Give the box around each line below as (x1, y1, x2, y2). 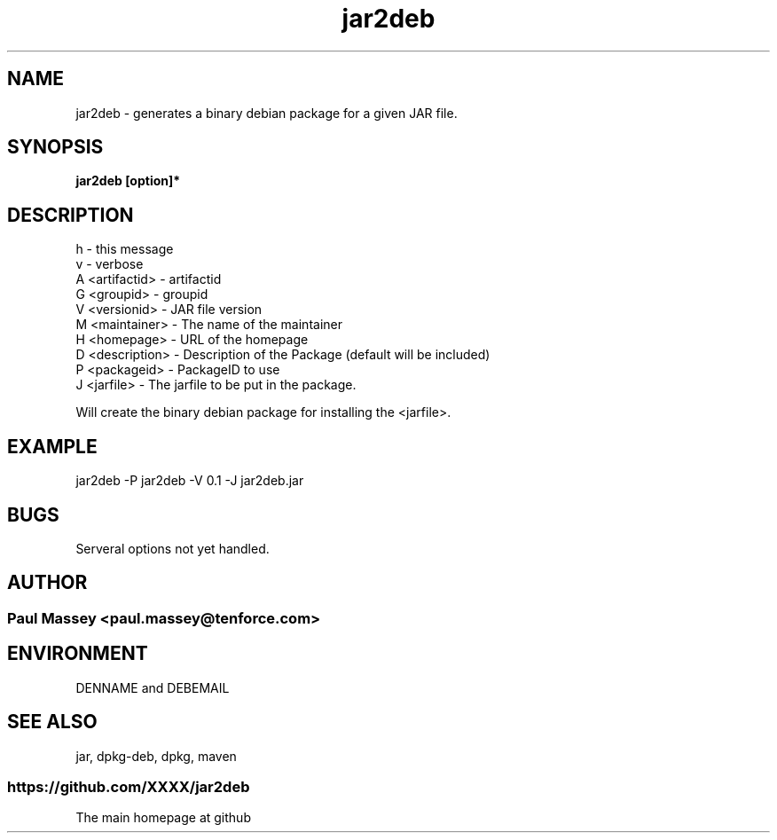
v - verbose (75, 256, 144, 272)
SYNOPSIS (7, 136, 104, 159)
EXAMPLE (7, 435, 98, 458)
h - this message (75, 241, 174, 257)
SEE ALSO (7, 710, 98, 734)
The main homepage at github (75, 810, 251, 826)
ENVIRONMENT (7, 642, 148, 665)
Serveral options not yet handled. (75, 540, 270, 556)
